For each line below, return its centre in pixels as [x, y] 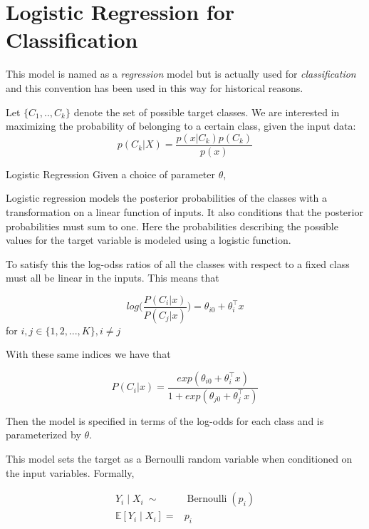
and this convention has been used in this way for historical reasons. [155, 87]
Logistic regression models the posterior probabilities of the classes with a [166, 198]
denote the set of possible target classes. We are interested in [207, 112]
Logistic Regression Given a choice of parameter [111, 174]
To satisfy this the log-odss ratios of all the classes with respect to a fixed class [178, 263]
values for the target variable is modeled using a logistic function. [149, 240]
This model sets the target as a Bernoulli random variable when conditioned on [179, 459]
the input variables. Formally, [70, 472]
